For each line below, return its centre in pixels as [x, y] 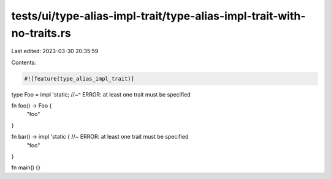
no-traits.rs [41, 33]
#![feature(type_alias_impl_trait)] [79, 79]
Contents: [24, 62]
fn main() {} [26, 167]
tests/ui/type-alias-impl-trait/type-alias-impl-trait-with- [158, 16]
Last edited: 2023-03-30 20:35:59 [55, 51]
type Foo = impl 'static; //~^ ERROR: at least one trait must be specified [101, 94]
